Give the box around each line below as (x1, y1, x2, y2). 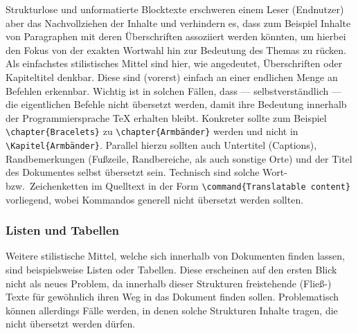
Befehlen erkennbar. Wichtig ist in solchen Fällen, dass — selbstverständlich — (6, 83, 341, 98)
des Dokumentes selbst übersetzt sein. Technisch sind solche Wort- (6, 165, 287, 179)
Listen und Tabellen (6, 222, 120, 239)
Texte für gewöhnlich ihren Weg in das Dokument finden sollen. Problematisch (6, 289, 339, 304)
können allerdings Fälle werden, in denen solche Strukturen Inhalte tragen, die (6, 303, 338, 317)
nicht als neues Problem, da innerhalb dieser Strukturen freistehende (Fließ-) (6, 276, 332, 290)
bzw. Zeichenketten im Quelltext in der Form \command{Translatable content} (6, 178, 351, 192)
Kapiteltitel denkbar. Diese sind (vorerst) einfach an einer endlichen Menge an (6, 69, 338, 84)
